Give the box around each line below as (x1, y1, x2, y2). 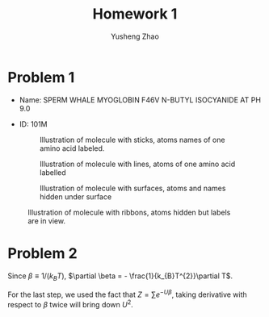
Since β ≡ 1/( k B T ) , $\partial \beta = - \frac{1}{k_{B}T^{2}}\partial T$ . (7, 271, 233, 282)
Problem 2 (7, 244, 78, 262)
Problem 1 (7, 68, 75, 86)
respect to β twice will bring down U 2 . (7, 298, 134, 309)
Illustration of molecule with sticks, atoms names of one (39, 135, 225, 144)
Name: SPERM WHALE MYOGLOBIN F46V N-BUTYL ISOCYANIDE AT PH (19, 94, 262, 105)
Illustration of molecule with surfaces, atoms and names (39, 183, 226, 193)
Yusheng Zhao (111, 31, 159, 41)
